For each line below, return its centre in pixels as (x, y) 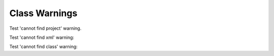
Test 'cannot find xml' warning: (42, 37)
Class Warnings (43, 13)
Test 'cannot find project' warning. (45, 28)
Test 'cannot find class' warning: (44, 47)
